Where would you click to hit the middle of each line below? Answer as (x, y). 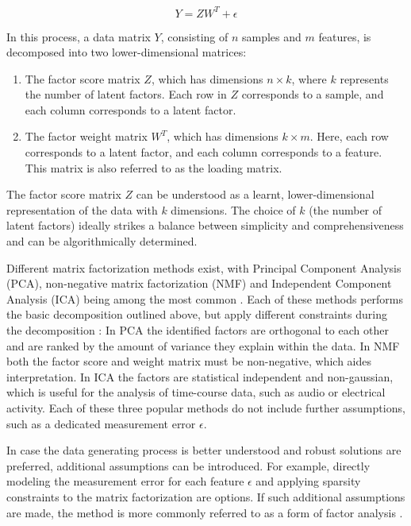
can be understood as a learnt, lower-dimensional (255, 194)
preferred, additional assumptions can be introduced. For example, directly (188, 465)
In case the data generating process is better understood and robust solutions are (204, 450)
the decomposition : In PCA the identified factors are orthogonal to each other (198, 330)
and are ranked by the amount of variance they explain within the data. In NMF (203, 345)
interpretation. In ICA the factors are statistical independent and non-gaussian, (200, 376)
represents (364, 78)
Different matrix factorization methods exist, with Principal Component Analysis (204, 267)
